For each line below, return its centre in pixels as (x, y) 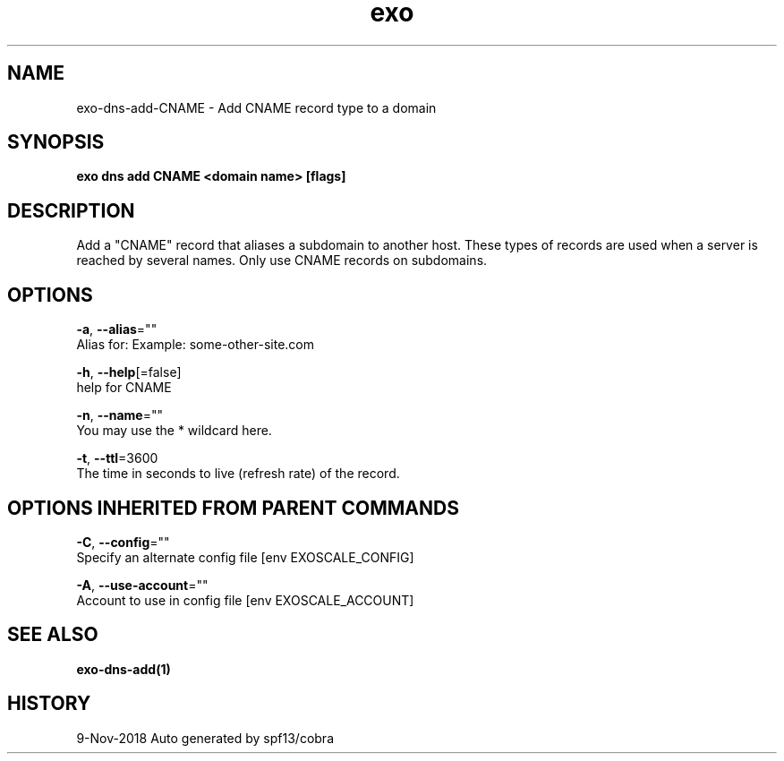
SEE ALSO (53, 635)
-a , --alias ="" (117, 329)
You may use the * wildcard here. (174, 431)
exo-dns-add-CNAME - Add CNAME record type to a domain (256, 107)
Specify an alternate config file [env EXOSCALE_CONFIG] (245, 557)
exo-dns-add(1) (124, 669)
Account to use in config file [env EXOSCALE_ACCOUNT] (245, 600)
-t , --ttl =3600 (117, 458)
